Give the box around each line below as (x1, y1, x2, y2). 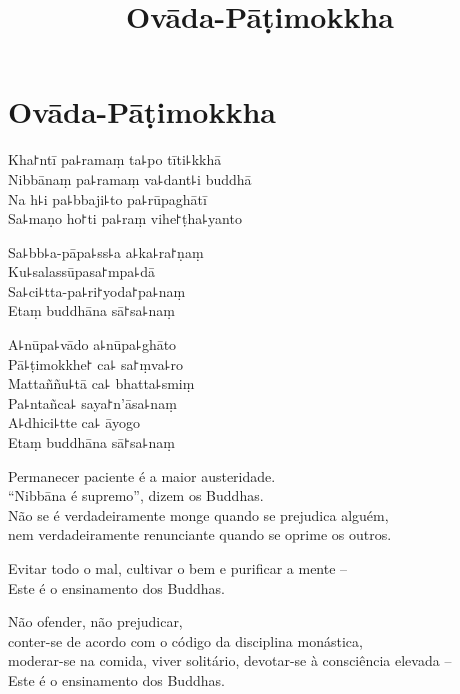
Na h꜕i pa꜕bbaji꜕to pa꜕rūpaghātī (8, 188, 207, 209)
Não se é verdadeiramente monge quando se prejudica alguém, (8, 504, 389, 525)
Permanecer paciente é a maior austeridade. (8, 465, 276, 486)
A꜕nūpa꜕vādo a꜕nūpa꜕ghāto (8, 334, 177, 355)
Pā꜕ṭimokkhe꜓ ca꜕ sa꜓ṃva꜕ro (8, 353, 183, 374)
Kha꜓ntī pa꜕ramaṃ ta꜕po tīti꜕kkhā (8, 149, 222, 170)
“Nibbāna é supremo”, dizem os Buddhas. (8, 485, 264, 506)
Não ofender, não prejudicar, (8, 611, 183, 632)
